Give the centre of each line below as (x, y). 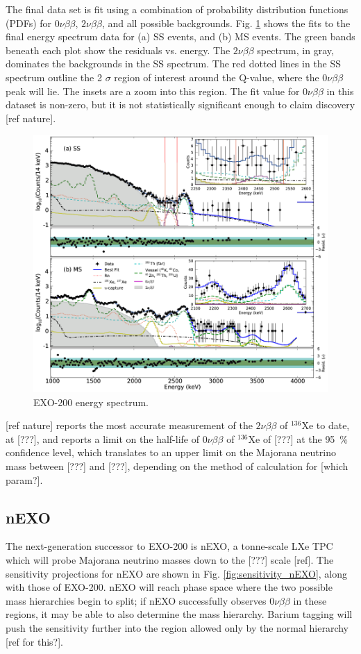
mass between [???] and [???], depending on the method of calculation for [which (177, 466)
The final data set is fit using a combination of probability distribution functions (177, 9)
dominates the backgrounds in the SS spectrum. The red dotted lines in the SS (174, 64)
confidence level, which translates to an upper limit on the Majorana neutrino (171, 452)
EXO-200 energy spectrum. (91, 402)
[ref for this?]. (35, 641)
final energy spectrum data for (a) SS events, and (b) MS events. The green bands (180, 36)
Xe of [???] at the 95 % (298, 438)
